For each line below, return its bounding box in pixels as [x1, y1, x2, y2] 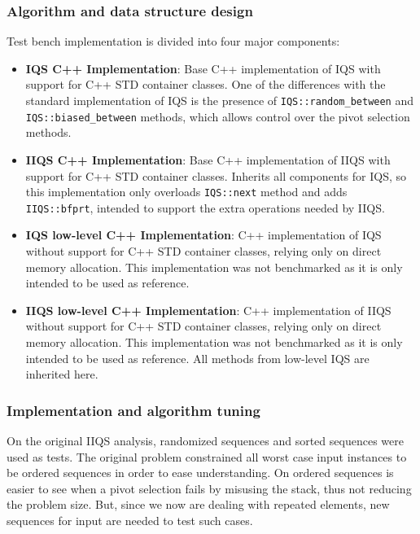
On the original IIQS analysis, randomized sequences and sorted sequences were [7, 431, 404, 449]
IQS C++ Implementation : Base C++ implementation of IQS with [25, 59, 381, 77]
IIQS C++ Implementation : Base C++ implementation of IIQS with [25, 151, 391, 168]
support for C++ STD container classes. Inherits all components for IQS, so [25, 167, 407, 184]
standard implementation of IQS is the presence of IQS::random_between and [25, 92, 414, 108]
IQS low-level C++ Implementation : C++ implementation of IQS [25, 226, 382, 243]
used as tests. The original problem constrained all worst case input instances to [7, 448, 407, 465]
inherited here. [25, 365, 98, 383]
